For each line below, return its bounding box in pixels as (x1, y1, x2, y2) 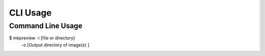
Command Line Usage (9, 21, 83, 30)
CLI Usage (9, 7, 52, 18)
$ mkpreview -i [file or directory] (9, 35, 75, 41)
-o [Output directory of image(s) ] (21, 42, 89, 48)
